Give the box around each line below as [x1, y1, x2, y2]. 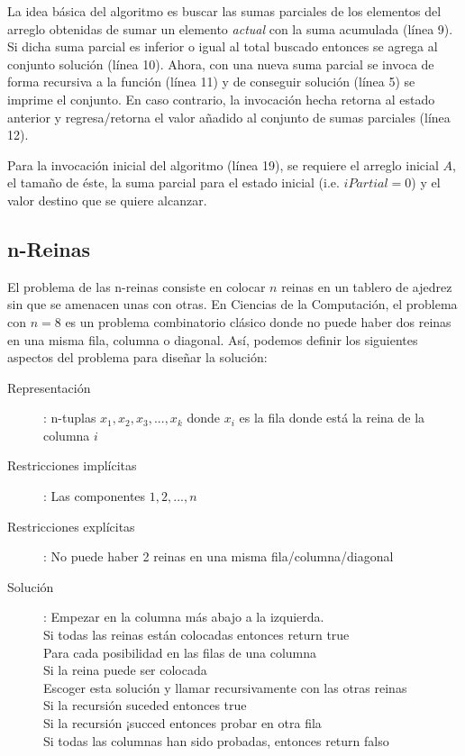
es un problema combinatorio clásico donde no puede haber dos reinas [65, 312, 451, 331]
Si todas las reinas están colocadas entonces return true [43, 625, 350, 644]
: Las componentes [43, 487, 146, 506]
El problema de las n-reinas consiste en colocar [7, 277, 266, 296]
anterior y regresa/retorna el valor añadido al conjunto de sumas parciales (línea [7, 107, 451, 126]
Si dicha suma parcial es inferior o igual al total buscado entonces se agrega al [7, 37, 438, 56]
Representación [7, 378, 91, 396]
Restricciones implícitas [7, 456, 137, 475]
